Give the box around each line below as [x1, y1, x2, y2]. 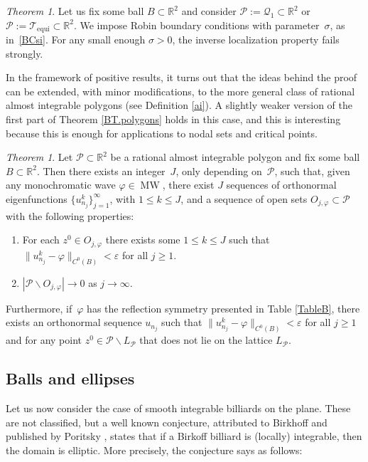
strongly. [6, 46, 43, 61]
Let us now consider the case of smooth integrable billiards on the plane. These [6, 400, 351, 415]
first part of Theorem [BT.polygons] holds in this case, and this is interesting [6, 112, 341, 127]
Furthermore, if [6, 300, 72, 315]
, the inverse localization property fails [172, 32, 340, 47]
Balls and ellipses [6, 367, 135, 389]
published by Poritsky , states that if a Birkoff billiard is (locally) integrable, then [6, 429, 362, 443]
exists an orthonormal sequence [6, 315, 142, 330]
